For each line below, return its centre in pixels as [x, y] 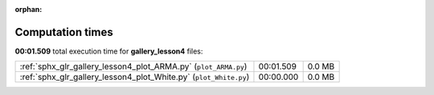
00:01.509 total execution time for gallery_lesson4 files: [109, 51]
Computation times [64, 32]
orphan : [29, 9]
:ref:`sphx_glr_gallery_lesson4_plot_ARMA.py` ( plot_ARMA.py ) [133, 66]
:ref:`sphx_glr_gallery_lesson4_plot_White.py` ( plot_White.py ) [135, 77]
